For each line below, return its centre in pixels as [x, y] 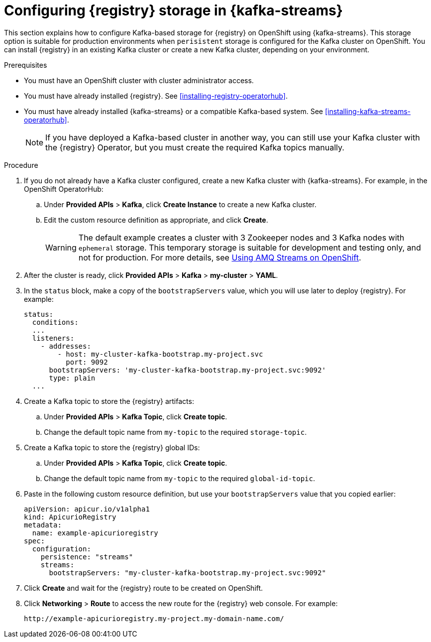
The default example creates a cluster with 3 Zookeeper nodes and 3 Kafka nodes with [241, 237]
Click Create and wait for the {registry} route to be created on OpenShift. [144, 588]
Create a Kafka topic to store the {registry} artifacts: [109, 401]
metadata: [43, 525]
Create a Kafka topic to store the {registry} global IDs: [112, 447]
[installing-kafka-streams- [368, 111]
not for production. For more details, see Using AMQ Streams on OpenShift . [220, 257]
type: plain [72, 378]
